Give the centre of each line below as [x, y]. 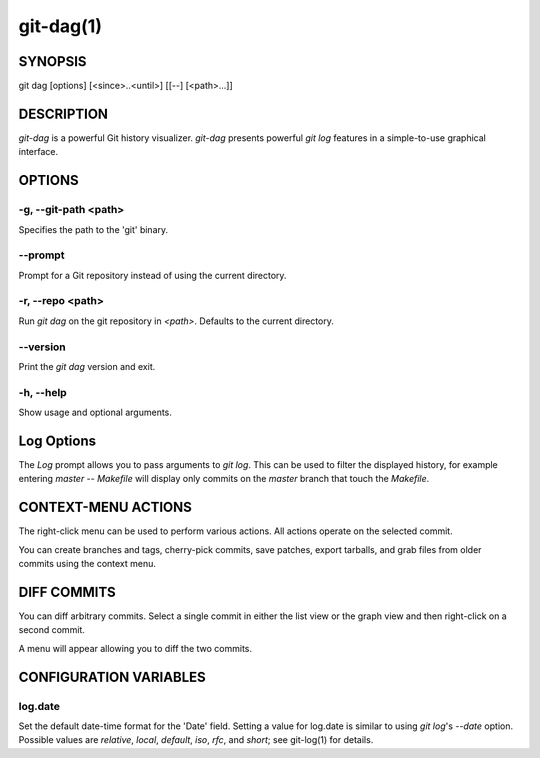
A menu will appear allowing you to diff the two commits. [135, 648]
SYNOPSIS [52, 61]
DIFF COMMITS [67, 591]
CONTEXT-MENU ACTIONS [105, 507]
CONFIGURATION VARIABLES [112, 676]
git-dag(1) [60, 26]
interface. [38, 152]
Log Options [57, 440]
